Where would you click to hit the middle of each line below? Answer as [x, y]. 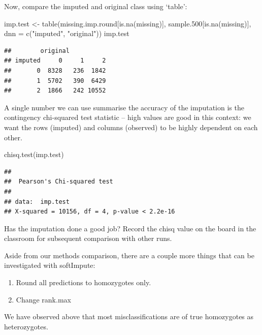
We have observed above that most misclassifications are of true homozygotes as [129, 316]
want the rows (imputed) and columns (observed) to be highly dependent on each [131, 127]
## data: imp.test [37, 202]
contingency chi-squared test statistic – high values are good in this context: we [128, 117]
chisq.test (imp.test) [34, 154]
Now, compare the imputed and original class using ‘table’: [96, 6]
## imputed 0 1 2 [55, 61]
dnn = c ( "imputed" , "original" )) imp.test [67, 33]
